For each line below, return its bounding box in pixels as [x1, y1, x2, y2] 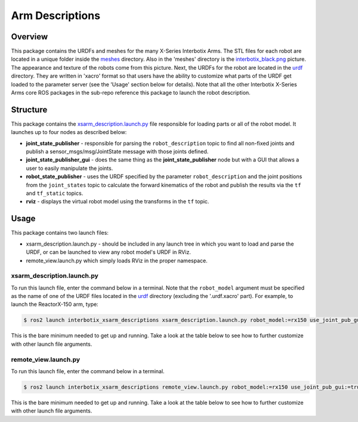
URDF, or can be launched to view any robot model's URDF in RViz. [26, 249, 191, 256]
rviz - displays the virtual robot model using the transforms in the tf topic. [26, 198, 209, 205]
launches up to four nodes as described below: [11, 129, 127, 136]
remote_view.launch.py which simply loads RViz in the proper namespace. [26, 257, 208, 264]
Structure [11, 104, 48, 114]
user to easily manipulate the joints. [26, 165, 113, 172]
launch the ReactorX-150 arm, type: [11, 301, 98, 308]
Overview [11, 32, 48, 42]
